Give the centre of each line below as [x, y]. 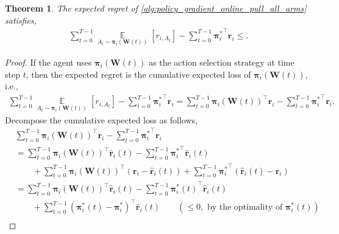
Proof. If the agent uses [48, 62]
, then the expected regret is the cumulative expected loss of [138, 74]
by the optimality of [245, 208]
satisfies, [21, 20]
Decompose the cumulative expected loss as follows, [101, 119]
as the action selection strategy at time [222, 62]
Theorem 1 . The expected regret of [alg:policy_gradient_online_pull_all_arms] [156, 8]
